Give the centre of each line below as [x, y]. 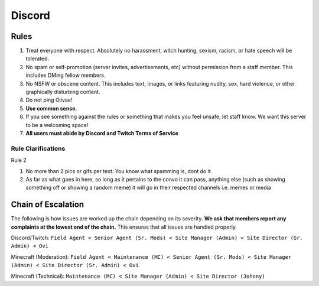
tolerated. [38, 58]
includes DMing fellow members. [66, 75]
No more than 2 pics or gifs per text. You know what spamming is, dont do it [118, 171]
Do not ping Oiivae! [49, 100]
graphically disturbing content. [63, 92]
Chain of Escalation [48, 205]
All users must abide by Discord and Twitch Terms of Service [102, 133]
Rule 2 [19, 160]
